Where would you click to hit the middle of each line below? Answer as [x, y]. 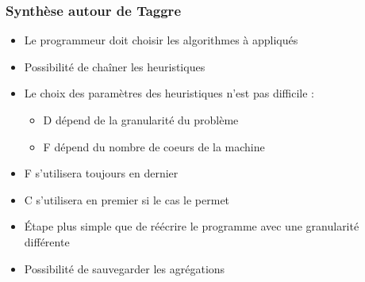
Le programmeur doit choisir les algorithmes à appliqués [161, 40]
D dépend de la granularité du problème [141, 120]
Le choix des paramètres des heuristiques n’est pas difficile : [169, 93]
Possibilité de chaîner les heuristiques [115, 66]
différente [47, 241]
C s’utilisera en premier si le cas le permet [127, 199]
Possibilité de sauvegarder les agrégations [125, 268]
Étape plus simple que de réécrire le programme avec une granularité [192, 226]
